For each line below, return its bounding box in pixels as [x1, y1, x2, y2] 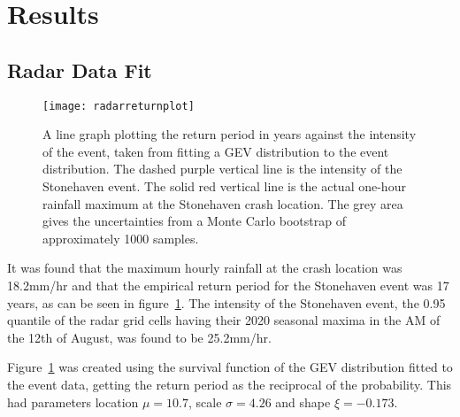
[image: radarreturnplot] [42, 99, 195, 112]
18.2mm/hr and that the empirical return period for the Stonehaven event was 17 [7, 275, 449, 294]
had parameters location [7, 392, 139, 411]
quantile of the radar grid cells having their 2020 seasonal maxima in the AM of [7, 311, 441, 329]
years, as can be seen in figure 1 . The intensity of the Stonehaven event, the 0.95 [7, 293, 446, 312]
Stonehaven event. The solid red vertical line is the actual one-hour [42, 177, 406, 196]
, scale [188, 392, 222, 411]
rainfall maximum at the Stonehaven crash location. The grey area [42, 194, 403, 212]
